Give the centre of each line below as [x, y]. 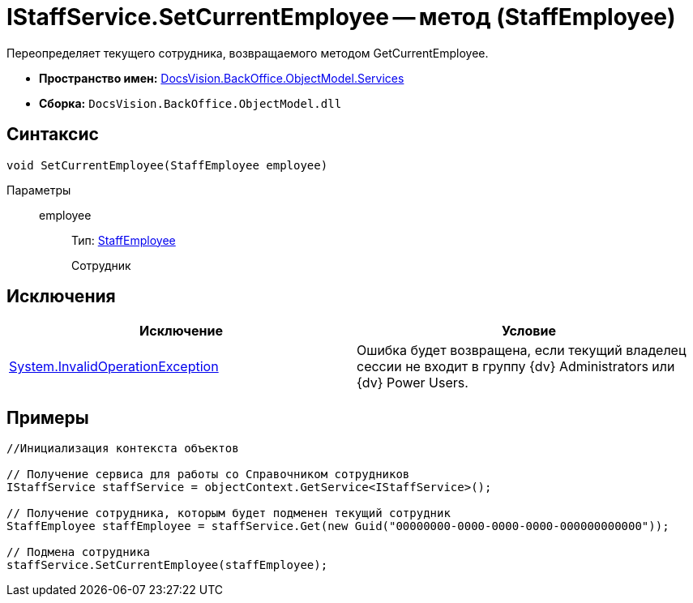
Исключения [61, 297]
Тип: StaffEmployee [124, 240]
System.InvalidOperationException [114, 367]
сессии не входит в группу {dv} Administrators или [516, 367]
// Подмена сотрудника [79, 552]
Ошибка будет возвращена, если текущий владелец [522, 351]
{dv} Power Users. [413, 383]
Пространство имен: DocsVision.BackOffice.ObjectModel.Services [222, 78]
